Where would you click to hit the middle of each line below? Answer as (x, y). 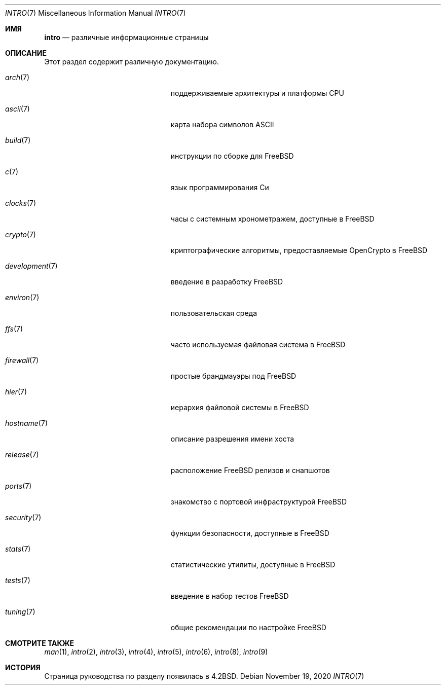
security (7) (23, 517)
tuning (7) (20, 612)
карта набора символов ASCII (222, 124)
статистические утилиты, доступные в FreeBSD (253, 565)
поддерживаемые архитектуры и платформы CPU (257, 93)
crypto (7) (21, 234)
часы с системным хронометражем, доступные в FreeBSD (272, 219)
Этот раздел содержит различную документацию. (132, 62)
